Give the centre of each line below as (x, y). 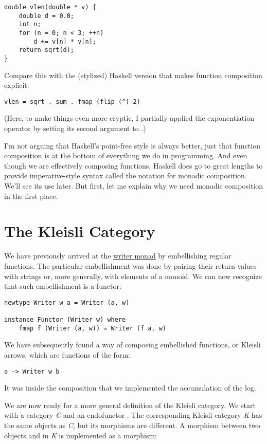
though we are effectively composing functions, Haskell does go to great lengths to (133, 165)
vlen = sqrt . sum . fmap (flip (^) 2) (72, 101)
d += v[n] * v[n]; (65, 41)
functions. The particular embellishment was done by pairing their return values (130, 265)
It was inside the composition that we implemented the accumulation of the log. (130, 388)
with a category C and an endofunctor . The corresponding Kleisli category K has (133, 415)
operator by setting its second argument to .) (75, 128)
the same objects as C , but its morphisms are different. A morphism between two (132, 425)
